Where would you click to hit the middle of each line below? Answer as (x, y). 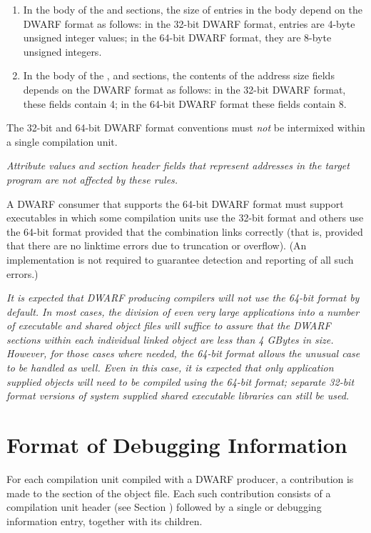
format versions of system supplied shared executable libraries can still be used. (178, 395)
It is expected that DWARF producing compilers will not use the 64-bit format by (183, 298)
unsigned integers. (62, 51)
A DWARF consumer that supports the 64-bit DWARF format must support (175, 203)
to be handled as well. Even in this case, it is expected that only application (170, 368)
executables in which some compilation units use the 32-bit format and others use (185, 218)
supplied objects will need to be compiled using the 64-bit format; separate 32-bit (181, 381)
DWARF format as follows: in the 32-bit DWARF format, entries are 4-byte (189, 23)
